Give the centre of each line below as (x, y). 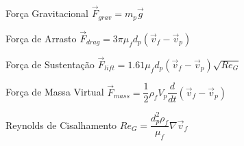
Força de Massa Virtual (55, 92)
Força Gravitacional (47, 13)
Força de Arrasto (41, 38)
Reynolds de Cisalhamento (61, 125)
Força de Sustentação (50, 64)
